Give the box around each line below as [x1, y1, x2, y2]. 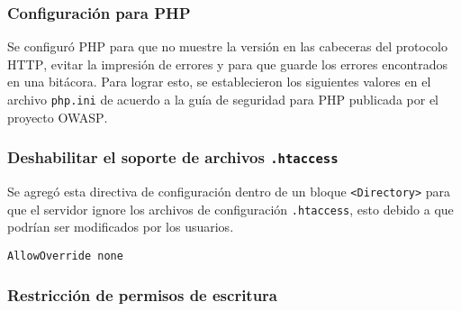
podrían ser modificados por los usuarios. [7, 217, 234, 236]
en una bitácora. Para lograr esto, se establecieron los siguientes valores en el [7, 72, 431, 91]
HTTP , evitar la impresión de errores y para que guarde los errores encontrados [7, 54, 448, 73]
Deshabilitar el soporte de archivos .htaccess [7, 146, 339, 169]
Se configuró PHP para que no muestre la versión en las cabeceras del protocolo [7, 37, 447, 56]
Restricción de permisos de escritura [7, 283, 278, 306]
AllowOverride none [7, 249, 123, 262]
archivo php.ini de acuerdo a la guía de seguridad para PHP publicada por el [7, 90, 439, 108]
